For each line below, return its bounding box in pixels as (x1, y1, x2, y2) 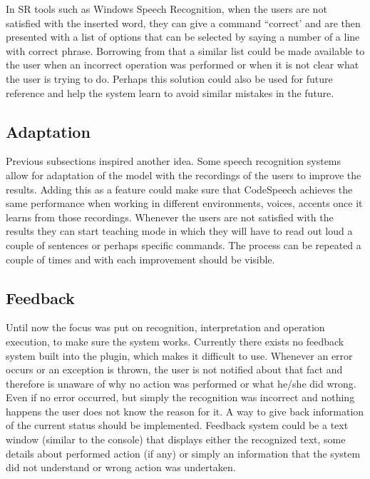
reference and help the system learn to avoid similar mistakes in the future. (6, 85, 334, 100)
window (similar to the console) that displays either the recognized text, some (6, 432, 346, 447)
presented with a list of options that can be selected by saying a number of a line (6, 29, 360, 44)
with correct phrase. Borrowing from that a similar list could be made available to (6, 43, 365, 58)
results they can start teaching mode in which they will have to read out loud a (6, 223, 353, 238)
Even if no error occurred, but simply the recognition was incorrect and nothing (6, 390, 355, 405)
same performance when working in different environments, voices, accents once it (6, 196, 363, 211)
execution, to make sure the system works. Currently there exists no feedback (6, 333, 344, 348)
